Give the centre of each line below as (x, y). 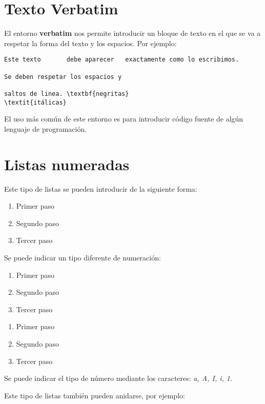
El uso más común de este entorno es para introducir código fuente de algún (124, 119)
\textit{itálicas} (35, 102)
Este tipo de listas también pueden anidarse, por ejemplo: (95, 395)
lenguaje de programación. (46, 128)
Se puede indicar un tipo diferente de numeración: (83, 257)
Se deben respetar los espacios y (63, 77)
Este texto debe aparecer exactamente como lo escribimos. (122, 60)
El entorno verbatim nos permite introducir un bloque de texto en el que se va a (132, 33)
